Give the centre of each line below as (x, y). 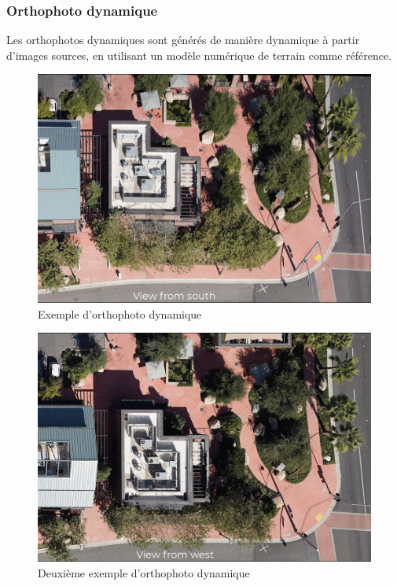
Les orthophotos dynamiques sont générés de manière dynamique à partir (183, 40)
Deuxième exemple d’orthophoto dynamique (144, 572)
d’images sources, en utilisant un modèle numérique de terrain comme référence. (199, 55)
